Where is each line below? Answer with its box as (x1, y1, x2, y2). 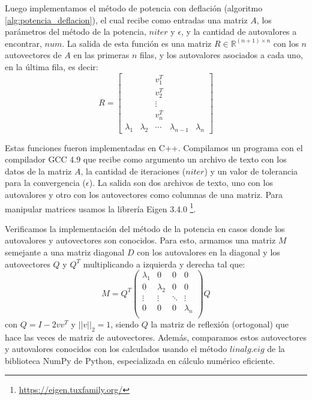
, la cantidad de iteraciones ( (80, 164, 186, 177)
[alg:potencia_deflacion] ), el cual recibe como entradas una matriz (5, 13, 248, 26)
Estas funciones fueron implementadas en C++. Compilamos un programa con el (5, 141, 303, 154)
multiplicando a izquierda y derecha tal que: (83, 257, 245, 270)
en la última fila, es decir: (5, 60, 98, 73)
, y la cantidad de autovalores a (181, 25, 297, 38)
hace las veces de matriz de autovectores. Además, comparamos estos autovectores (5, 330, 307, 343)
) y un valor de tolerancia (204, 164, 298, 177)
